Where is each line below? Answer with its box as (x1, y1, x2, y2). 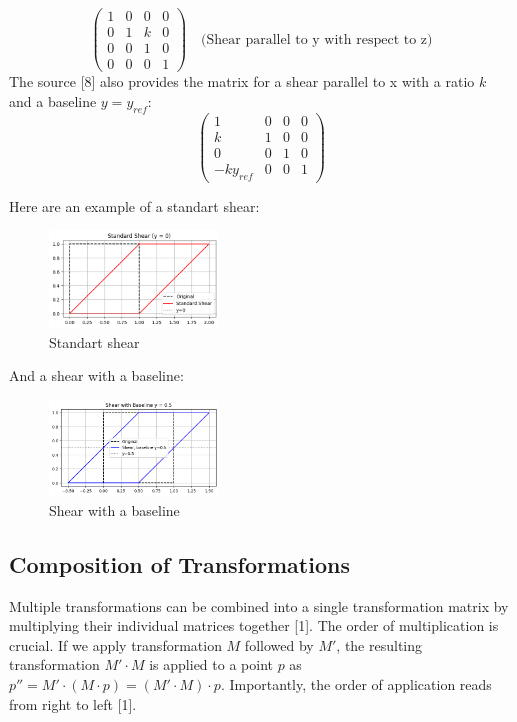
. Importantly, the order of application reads (220, 673, 492, 694)
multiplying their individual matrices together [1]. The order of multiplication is (9, 615, 499, 636)
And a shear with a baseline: (9, 365, 184, 386)
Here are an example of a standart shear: (9, 195, 260, 216)
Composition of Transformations (9, 548, 350, 579)
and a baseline (9, 90, 97, 111)
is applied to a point (149, 654, 273, 675)
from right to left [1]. (9, 693, 137, 714)
